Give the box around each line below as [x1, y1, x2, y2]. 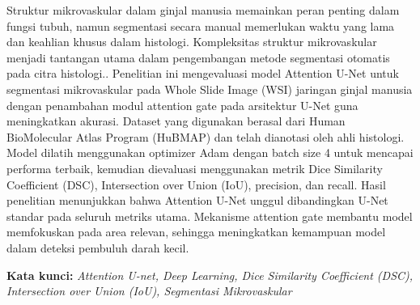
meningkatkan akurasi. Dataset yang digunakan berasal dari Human [6, 112, 346, 129]
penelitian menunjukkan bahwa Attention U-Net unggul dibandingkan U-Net [6, 192, 388, 209]
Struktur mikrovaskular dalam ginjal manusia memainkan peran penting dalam [6, 2, 400, 18]
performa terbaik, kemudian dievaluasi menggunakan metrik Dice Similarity [6, 159, 383, 176]
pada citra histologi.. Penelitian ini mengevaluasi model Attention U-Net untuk [6, 65, 399, 82]
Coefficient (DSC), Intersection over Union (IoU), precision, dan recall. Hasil [6, 176, 386, 193]
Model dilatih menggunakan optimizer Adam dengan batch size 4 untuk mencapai [6, 144, 414, 161]
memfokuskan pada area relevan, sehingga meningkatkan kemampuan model [6, 223, 386, 240]
